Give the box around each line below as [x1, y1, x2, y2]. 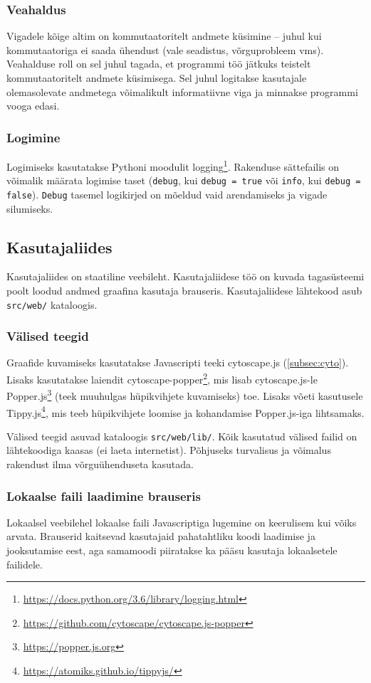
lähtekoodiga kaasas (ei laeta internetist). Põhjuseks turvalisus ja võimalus [6, 443, 331, 457]
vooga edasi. [6, 98, 60, 113]
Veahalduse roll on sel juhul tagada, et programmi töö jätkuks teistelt [6, 56, 311, 71]
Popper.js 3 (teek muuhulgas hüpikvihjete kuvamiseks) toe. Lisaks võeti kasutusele [6, 386, 363, 403]
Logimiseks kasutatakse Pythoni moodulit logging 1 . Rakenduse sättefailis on [6, 157, 340, 174]
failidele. [6, 556, 43, 571]
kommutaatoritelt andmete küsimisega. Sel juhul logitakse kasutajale [6, 70, 307, 85]
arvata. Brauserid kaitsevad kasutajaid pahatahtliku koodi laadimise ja [6, 529, 315, 544]
